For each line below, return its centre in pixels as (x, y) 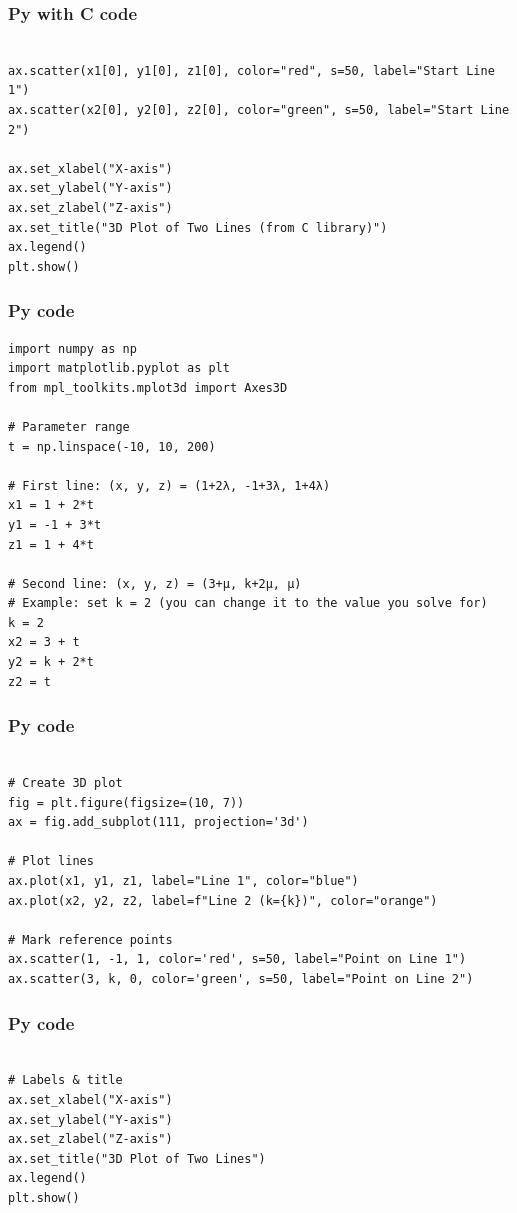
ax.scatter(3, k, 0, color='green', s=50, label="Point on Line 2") (241, 979)
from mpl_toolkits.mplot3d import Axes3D (148, 387)
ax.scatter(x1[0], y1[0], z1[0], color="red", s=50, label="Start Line (251, 70)
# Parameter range (69, 426)
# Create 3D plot (65, 783)
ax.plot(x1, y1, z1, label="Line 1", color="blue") (183, 881)
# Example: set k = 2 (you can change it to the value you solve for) (248, 603)
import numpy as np (72, 348)
